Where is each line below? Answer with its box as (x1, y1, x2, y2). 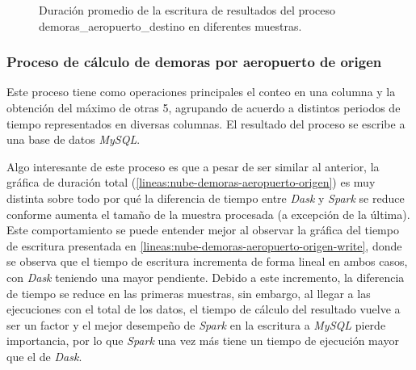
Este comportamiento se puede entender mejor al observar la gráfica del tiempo (6, 221, 399, 238)
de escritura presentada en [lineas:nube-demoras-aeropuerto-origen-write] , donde (6, 237, 402, 254)
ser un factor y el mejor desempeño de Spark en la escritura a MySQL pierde (6, 316, 386, 333)
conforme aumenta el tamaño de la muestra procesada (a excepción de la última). (6, 205, 410, 222)
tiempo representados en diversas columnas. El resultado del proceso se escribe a (6, 115, 405, 132)
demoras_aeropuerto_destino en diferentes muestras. (39, 17, 302, 34)
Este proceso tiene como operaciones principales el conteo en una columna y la (6, 83, 396, 100)
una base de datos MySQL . (6, 131, 141, 148)
